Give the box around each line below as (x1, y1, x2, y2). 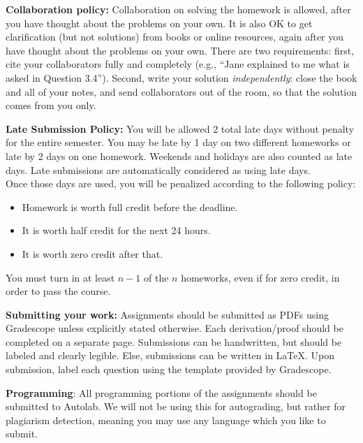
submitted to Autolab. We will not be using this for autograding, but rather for (6, 399, 346, 414)
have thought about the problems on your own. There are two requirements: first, (6, 43, 355, 57)
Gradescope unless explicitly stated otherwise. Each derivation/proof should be (6, 321, 343, 335)
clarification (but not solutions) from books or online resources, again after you (6, 29, 344, 44)
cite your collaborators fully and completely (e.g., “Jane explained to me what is (6, 57, 350, 71)
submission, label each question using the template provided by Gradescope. (6, 362, 332, 377)
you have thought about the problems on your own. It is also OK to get (6, 15, 313, 30)
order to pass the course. (6, 284, 111, 298)
